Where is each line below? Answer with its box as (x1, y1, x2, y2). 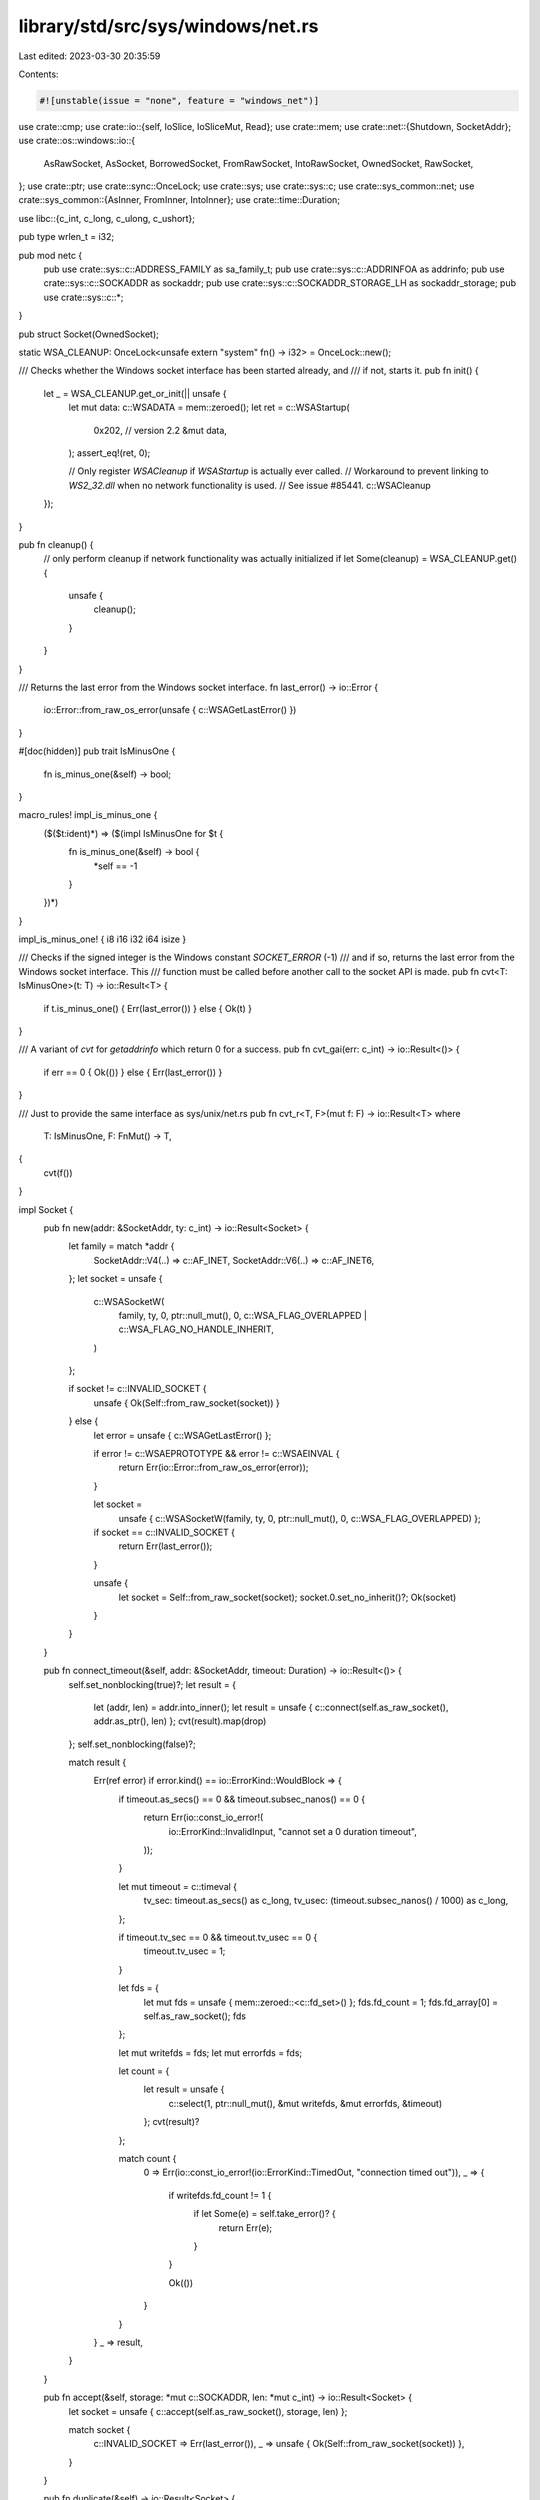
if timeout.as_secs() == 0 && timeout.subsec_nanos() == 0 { (118, 1793, 365, 1805)
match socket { (68, 2423, 131, 2435)
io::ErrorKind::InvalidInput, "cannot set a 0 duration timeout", (168, 1825, 417, 1837)
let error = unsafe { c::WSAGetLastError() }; (93, 1429, 272, 1441)
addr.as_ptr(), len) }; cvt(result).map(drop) (93, 1715, 267, 1727)
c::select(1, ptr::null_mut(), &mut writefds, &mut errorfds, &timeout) (168, 2097, 443, 2109)
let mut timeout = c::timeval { (118, 1880, 238, 1892)
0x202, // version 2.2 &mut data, (93, 424, 227, 436)
